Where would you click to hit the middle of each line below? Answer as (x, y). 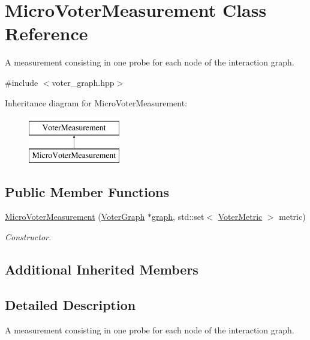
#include (22, 82)
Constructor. (28, 237)
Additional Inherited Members (102, 269)
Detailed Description (70, 304)
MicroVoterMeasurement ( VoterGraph (75, 217)
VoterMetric (240, 217)
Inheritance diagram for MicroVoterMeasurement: (96, 102)
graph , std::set (178, 217)
